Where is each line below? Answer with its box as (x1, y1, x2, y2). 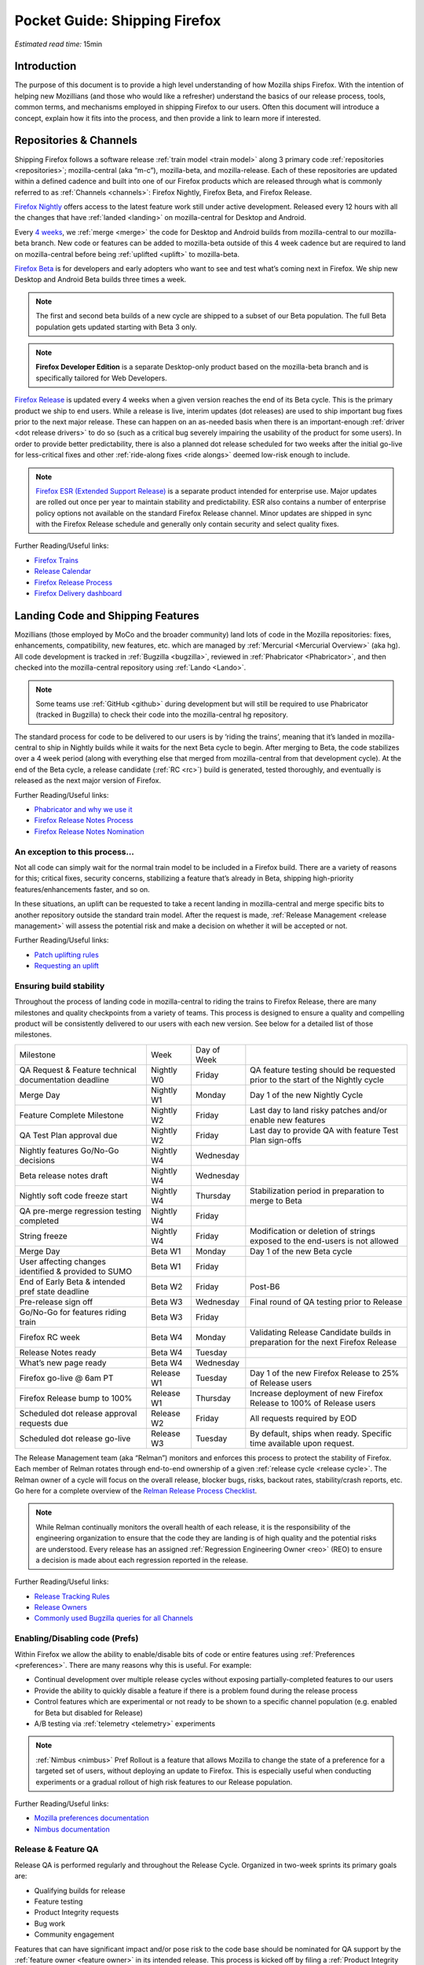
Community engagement (34, 1930, 115, 1939)
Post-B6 (250, 1281, 280, 1292)
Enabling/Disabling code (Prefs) (14, 1633, 139, 1644)
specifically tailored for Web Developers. (35, 373, 168, 383)
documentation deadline (19, 1074, 110, 1085)
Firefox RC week (19, 1331, 80, 1342)
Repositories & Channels (14, 134, 137, 147)
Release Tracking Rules (34, 1592, 110, 1601)
